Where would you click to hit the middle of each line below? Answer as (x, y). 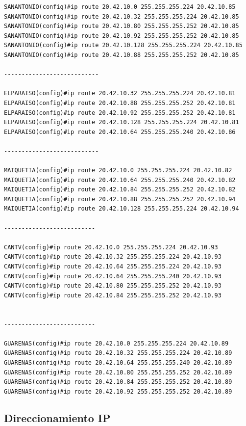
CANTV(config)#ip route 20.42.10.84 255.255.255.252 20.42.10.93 (113, 295)
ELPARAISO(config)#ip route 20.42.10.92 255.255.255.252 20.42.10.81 (120, 113)
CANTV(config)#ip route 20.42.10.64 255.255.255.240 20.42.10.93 (113, 276)
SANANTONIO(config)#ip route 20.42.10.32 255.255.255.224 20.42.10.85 (122, 16)
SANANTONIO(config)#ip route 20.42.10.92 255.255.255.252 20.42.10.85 (122, 36)
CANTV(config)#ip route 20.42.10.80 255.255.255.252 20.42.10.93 (113, 286)
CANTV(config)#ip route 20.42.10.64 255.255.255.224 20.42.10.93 (113, 267)
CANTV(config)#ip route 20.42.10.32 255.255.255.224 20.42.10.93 (113, 257)
